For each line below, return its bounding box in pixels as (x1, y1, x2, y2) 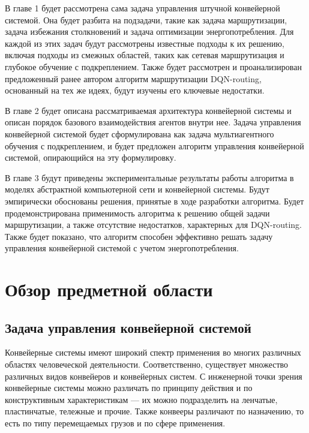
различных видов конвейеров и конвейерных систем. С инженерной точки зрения (5, 369, 302, 382)
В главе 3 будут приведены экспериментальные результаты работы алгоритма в (5, 171, 294, 184)
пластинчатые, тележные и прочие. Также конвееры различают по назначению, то (5, 405, 304, 417)
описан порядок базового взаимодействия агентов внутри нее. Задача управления (5, 116, 301, 128)
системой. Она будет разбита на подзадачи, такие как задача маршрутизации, (5, 13, 287, 26)
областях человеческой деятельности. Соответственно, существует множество (5, 358, 289, 371)
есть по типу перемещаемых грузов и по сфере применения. (5, 417, 226, 429)
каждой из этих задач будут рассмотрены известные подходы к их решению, (5, 37, 284, 49)
